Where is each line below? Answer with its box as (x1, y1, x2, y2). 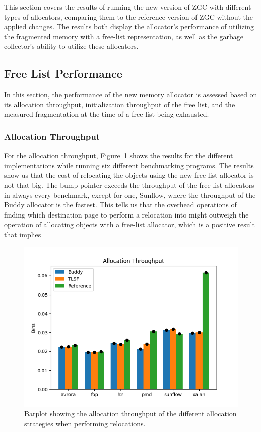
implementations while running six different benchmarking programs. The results (4, 160, 254, 170)
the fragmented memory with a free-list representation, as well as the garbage (4, 31, 243, 41)
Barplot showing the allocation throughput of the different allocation (24, 408, 237, 419)
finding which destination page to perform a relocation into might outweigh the (4, 209, 249, 220)
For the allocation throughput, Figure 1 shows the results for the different (4, 150, 233, 161)
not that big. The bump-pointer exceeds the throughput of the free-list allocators (4, 179, 254, 190)
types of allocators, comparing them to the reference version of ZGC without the (4, 11, 253, 22)
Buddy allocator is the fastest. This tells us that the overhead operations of (4, 199, 237, 210)
